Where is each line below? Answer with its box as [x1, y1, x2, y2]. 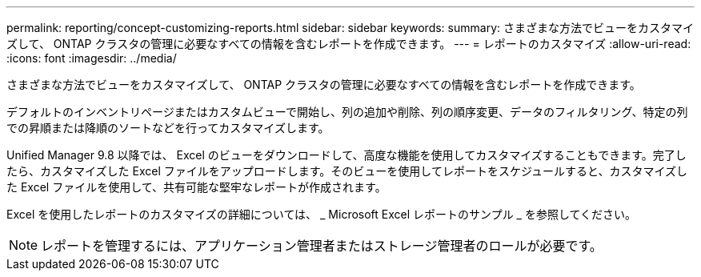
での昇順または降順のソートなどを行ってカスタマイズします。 [6, 121, 330, 134]
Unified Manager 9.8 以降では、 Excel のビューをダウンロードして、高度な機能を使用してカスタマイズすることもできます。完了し [6, 148, 687, 162]
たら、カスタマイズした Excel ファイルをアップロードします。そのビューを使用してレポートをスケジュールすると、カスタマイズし [6, 164, 687, 178]
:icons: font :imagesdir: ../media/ [6, 51, 177, 65]
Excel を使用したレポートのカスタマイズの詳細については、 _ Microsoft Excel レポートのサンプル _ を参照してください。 [6, 207, 637, 221]
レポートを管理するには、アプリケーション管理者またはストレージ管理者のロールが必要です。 [41, 238, 603, 254]
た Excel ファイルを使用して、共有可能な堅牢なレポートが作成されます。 [6, 180, 387, 194]
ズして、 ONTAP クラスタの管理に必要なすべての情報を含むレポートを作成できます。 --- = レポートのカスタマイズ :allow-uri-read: [6, 37, 691, 50]
